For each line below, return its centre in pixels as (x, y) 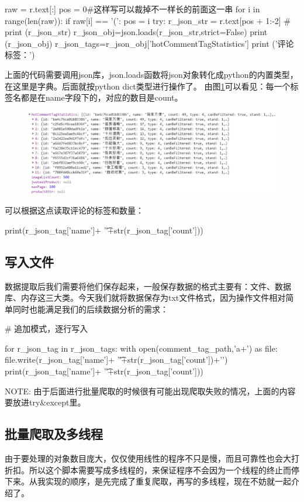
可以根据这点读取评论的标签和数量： (74, 210)
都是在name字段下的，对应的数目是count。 (102, 97)
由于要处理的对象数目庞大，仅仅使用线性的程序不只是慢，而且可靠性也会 (144, 458)
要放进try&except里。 (45, 402)
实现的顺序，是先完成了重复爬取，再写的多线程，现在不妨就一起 (168, 481)
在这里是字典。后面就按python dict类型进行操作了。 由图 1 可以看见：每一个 (148, 86)
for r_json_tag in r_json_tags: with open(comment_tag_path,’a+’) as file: (141, 348)
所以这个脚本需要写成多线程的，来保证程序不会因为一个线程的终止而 (160, 470)
